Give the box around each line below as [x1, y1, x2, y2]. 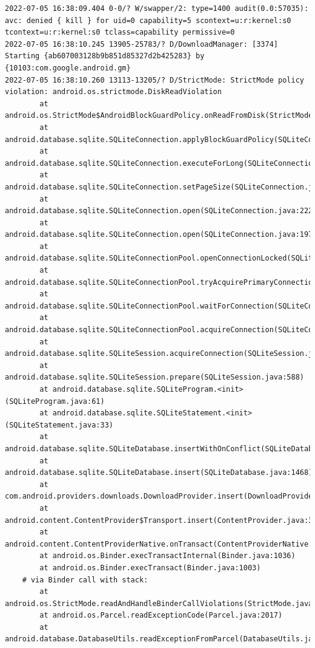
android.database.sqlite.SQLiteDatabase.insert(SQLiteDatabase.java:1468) [5, 468, 313, 477]
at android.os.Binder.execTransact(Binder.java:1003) [39, 563, 261, 572]
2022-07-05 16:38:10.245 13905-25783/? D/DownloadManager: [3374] [5, 39, 279, 49]
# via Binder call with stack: [22, 575, 148, 584]
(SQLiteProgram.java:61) [5, 397, 105, 406]
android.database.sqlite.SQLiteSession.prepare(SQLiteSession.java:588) [5, 373, 304, 382]
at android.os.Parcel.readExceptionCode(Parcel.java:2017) [39, 611, 283, 620]
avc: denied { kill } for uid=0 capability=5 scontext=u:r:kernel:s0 [5, 16, 291, 25]
